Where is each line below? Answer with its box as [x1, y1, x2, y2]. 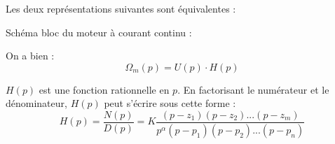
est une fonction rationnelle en [39, 82, 170, 96]
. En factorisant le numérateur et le [177, 82, 329, 96]
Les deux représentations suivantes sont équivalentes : [6, 1, 236, 15]
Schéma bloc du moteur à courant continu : [6, 24, 192, 39]
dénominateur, [6, 96, 67, 110]
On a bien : [6, 48, 55, 63]
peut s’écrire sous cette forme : [104, 96, 236, 110]
